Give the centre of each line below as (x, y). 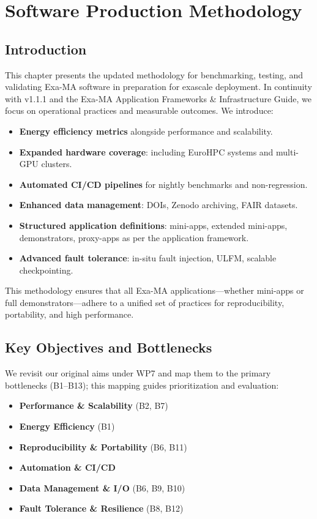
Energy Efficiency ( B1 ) (67, 426)
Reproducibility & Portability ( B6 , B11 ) (103, 446)
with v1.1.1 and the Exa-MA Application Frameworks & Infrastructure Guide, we (158, 98)
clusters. (57, 164)
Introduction (46, 49)
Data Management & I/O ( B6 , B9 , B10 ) (102, 487)
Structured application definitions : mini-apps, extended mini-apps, (153, 225)
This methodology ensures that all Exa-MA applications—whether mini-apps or (155, 290)
